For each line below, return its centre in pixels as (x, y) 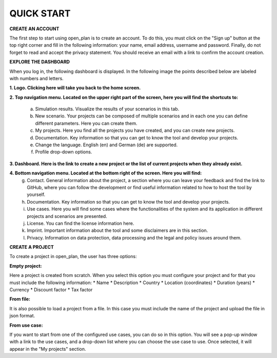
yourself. (36, 194)
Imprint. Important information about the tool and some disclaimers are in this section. (117, 230)
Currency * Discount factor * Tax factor (51, 290)
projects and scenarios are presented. (67, 216)
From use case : (26, 325)
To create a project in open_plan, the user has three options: (73, 256)
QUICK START (40, 13)
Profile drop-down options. (64, 152)
